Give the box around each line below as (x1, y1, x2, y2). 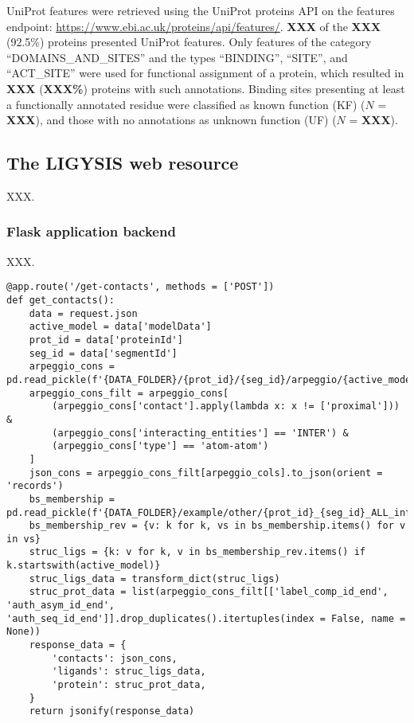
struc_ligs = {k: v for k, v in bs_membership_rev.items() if (29, 546, 366, 558)
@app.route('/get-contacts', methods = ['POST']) (6, 281, 275, 293)
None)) (6, 626, 41, 638)
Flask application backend (6, 221, 176, 241)
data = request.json (29, 307, 138, 319)
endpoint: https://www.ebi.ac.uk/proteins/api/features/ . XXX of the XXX (6, 18, 381, 34)
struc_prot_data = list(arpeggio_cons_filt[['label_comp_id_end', (29, 586, 389, 598)
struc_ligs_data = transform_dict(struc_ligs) (29, 573, 280, 584)
